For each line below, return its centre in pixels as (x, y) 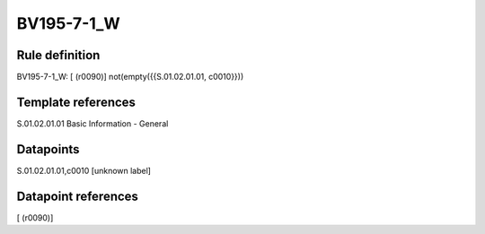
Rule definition (58, 55)
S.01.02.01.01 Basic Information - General (93, 123)
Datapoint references (78, 196)
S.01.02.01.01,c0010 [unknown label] (84, 170)
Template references (76, 102)
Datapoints (48, 149)
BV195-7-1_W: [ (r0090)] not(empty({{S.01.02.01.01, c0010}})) (130, 77)
